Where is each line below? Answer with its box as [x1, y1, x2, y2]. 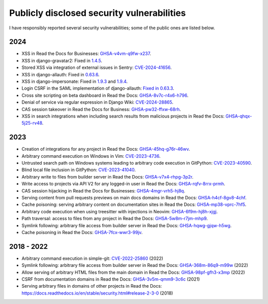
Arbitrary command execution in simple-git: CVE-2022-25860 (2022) [21, 255, 163, 261]
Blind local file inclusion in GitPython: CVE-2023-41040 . [21, 167, 136, 173]
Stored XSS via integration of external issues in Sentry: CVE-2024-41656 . [21, 64, 172, 70]
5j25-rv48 [21, 120, 42, 126]
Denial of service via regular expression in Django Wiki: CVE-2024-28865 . [21, 99, 174, 105]
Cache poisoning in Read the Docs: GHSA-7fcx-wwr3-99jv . [21, 229, 143, 235]
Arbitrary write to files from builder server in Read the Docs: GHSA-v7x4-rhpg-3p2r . [21, 174, 194, 180]
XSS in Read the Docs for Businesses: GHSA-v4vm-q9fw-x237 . [21, 51, 151, 57]
